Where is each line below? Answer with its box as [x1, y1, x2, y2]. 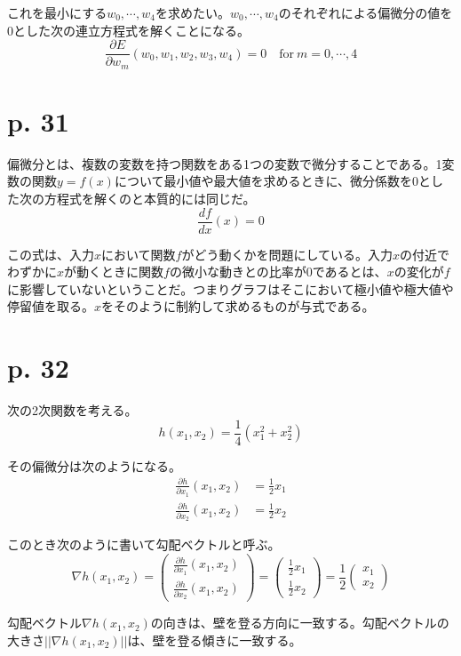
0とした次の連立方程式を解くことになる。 [7, 20, 250, 39]
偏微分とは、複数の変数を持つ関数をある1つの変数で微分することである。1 [7, 154, 442, 172]
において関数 [101, 244, 176, 263]
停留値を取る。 [7, 297, 94, 316]
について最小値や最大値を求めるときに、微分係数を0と [114, 172, 432, 190]
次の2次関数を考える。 [7, 401, 138, 420]
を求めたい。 [155, 4, 230, 21]
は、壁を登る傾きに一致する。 [127, 630, 302, 649]
